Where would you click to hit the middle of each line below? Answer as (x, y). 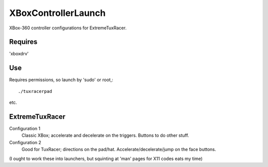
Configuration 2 (25, 142)
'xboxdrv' (19, 54)
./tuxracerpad (35, 91)
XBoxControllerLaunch (58, 13)
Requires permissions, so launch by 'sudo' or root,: (61, 80)
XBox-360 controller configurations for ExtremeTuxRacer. (68, 28)
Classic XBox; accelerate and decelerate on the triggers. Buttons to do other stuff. (105, 135)
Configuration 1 (25, 129)
